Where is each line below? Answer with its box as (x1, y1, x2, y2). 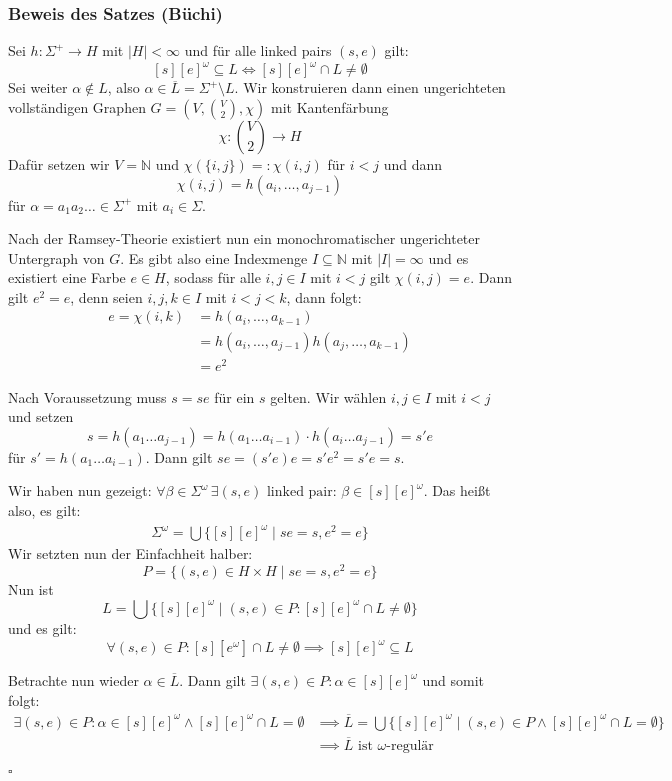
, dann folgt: (286, 286, 362, 307)
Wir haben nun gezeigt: (8, 480, 152, 501)
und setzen (8, 406, 74, 427)
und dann (383, 153, 443, 174)
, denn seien (70, 286, 143, 307)
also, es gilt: (8, 500, 81, 521)
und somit (422, 670, 485, 690)
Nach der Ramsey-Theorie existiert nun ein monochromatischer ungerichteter (8, 228, 480, 249)
